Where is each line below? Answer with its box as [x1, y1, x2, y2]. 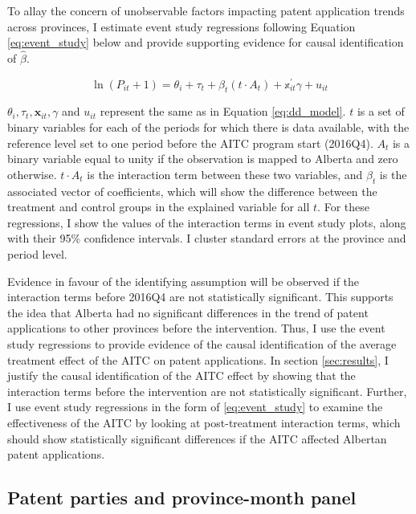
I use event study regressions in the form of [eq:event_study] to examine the [7, 398, 383, 415]
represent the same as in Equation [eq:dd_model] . [100, 103, 346, 120]
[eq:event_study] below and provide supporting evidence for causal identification [7, 34, 404, 51]
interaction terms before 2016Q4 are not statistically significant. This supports [7, 288, 394, 305]
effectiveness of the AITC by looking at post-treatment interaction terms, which [7, 414, 401, 430]
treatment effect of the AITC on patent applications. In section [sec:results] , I [7, 351, 389, 368]
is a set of [357, 103, 405, 120]
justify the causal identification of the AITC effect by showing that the [7, 367, 356, 384]
